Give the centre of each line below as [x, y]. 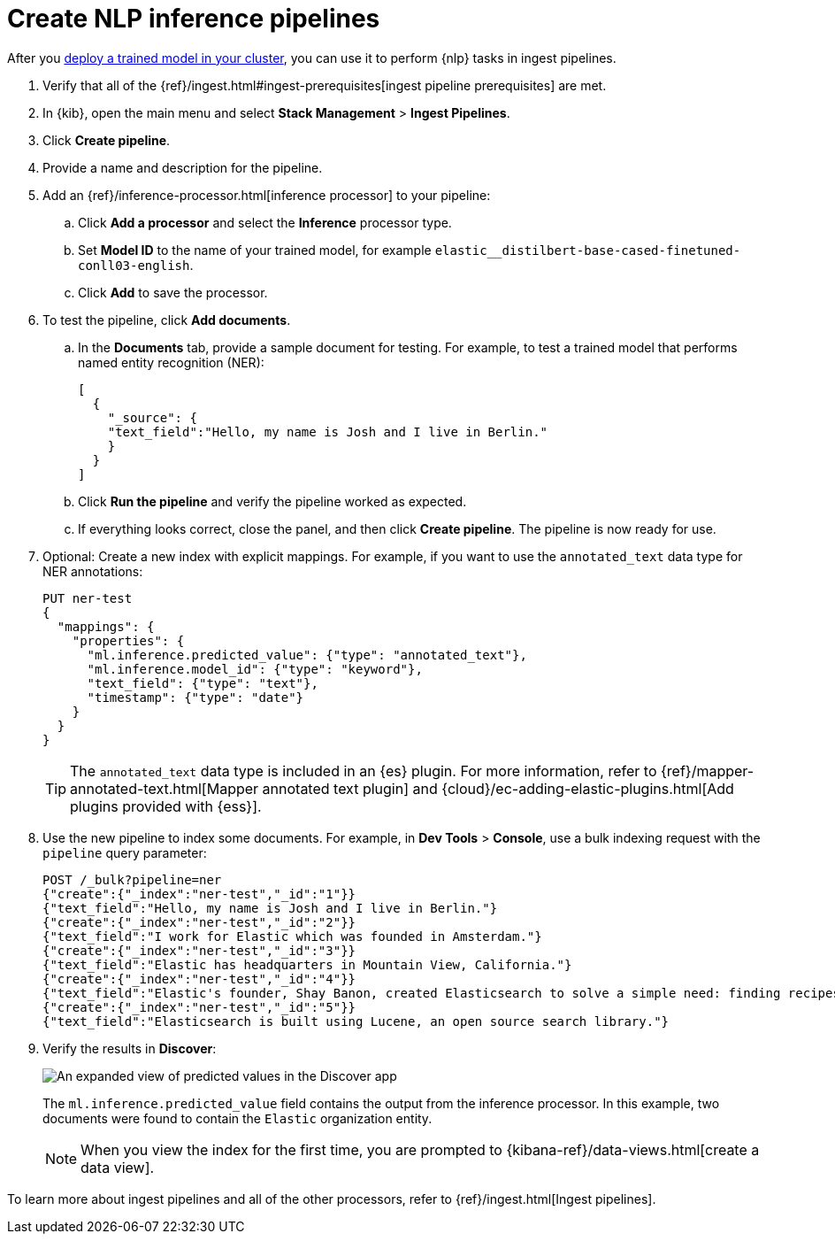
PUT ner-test [88, 598]
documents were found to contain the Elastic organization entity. [237, 1118]
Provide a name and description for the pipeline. [183, 167]
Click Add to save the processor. [173, 292]
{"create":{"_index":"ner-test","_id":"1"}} [199, 894]
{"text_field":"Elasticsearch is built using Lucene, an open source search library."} [356, 1021]
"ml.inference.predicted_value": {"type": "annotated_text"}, [307, 655]
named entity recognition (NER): [171, 362]
